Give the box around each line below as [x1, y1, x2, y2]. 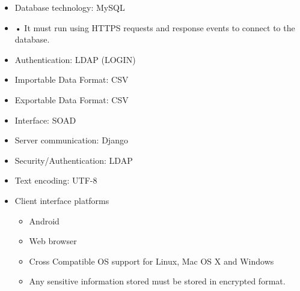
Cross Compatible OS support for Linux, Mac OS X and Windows [29, 254, 274, 267]
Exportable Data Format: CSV [14, 93, 129, 106]
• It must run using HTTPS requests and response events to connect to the [14, 21, 295, 34]
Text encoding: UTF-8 [14, 174, 97, 187]
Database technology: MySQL [14, 1, 125, 13]
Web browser [29, 235, 77, 247]
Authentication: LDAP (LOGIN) [14, 53, 136, 65]
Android [29, 214, 60, 227]
